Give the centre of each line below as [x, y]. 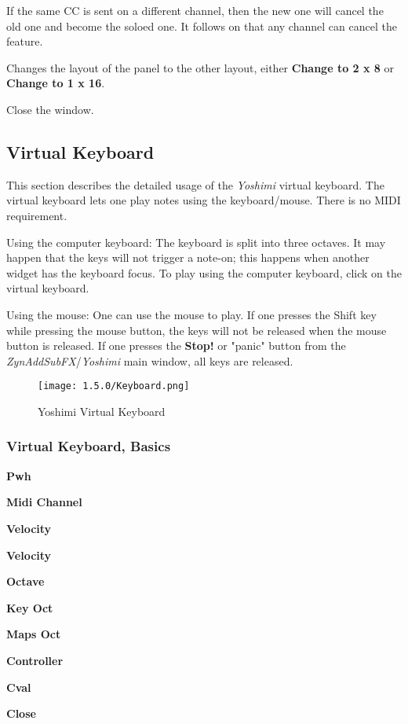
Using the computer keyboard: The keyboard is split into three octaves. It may [196, 242]
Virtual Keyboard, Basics [89, 446]
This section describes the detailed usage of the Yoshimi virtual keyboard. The [195, 184]
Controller [35, 660]
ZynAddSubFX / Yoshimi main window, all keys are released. [150, 360]
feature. [25, 41]
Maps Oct [34, 634]
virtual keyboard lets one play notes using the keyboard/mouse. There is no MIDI [204, 200]
